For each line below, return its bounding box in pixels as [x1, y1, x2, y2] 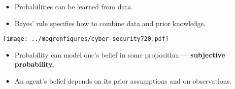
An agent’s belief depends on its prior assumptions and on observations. [14, 76, 232, 86]
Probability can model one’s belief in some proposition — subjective [14, 49, 225, 59]
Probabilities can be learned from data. [14, 1, 133, 11]
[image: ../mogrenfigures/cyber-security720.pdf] [3, 35, 169, 43]
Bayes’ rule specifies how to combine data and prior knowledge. [14, 18, 206, 28]
